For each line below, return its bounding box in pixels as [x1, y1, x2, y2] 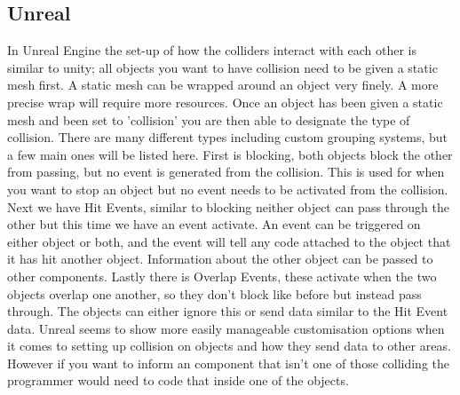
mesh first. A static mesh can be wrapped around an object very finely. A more [7, 75, 439, 94]
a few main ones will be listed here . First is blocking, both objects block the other [7, 145, 453, 163]
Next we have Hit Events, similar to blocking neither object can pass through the [7, 197, 449, 216]
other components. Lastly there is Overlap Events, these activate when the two [7, 266, 437, 285]
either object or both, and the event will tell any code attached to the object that [7, 232, 451, 250]
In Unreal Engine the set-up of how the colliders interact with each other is [7, 41, 417, 59]
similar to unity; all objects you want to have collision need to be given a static [7, 58, 438, 76]
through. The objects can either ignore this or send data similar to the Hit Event [7, 302, 448, 320]
